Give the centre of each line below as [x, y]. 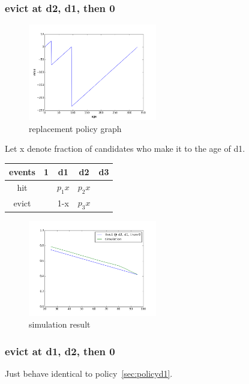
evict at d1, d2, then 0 [60, 351]
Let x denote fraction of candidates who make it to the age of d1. [125, 148]
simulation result [60, 324]
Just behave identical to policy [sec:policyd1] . [89, 373]
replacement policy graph [75, 128]
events [22, 171]
